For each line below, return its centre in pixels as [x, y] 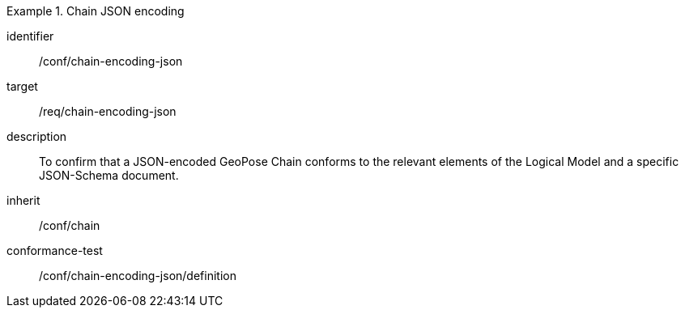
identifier [30, 36]
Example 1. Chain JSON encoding [96, 11]
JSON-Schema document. [109, 175]
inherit [23, 200]
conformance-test [55, 250]
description [37, 136]
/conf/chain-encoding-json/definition [138, 276]
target [22, 86]
